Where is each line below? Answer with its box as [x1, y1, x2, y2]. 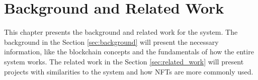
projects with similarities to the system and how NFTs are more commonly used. [4, 66, 253, 76]
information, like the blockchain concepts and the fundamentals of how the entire [4, 46, 254, 57]
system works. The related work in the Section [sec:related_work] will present [4, 56, 244, 66]
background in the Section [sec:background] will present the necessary [4, 36, 219, 47]
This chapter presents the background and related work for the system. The [4, 27, 238, 37]
